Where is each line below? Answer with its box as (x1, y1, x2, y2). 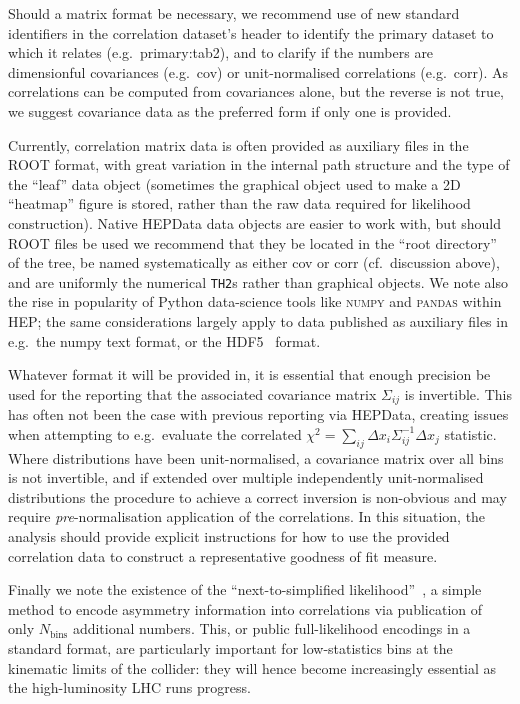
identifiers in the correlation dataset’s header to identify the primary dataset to (8, 22, 494, 43)
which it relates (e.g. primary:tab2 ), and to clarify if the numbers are (8, 42, 434, 63)
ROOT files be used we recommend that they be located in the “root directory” (8, 232, 497, 253)
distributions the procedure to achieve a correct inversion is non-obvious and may (8, 486, 507, 507)
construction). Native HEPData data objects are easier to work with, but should (8, 212, 502, 233)
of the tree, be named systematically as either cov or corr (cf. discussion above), (8, 252, 500, 273)
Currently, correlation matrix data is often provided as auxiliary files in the (8, 134, 469, 155)
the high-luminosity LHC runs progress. (8, 677, 251, 698)
